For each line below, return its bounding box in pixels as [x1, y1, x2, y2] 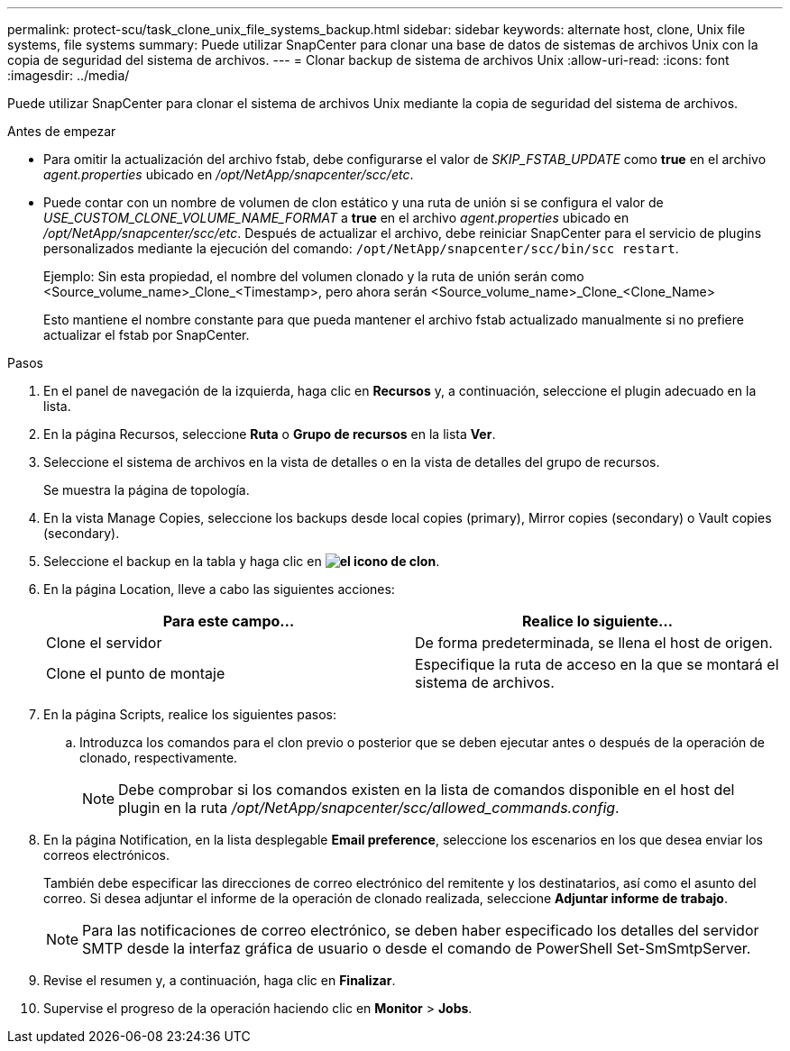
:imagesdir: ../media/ [7, 68, 130, 83]
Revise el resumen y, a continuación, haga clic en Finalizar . [43, 973, 396, 988]
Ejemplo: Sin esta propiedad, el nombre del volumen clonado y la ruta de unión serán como [43, 269, 584, 284]
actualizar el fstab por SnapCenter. [43, 327, 250, 343]
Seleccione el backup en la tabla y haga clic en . [43, 553, 440, 569]
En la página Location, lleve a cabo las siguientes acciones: [43, 581, 395, 597]
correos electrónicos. [43, 847, 170, 863]
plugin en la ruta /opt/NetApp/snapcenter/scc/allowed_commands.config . [118, 799, 620, 817]
